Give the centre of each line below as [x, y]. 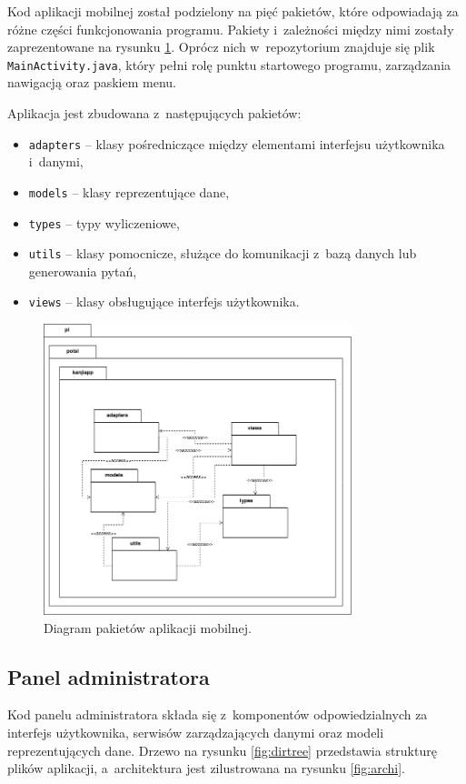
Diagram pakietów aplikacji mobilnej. [148, 627]
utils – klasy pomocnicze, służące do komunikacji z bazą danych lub [223, 253]
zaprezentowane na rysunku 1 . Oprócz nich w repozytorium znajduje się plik [221, 47]
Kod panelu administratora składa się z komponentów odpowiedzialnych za [218, 714]
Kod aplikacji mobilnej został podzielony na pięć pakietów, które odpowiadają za [233, 11]
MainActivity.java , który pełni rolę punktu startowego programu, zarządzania [229, 64]
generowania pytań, [83, 271]
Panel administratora [109, 676]
